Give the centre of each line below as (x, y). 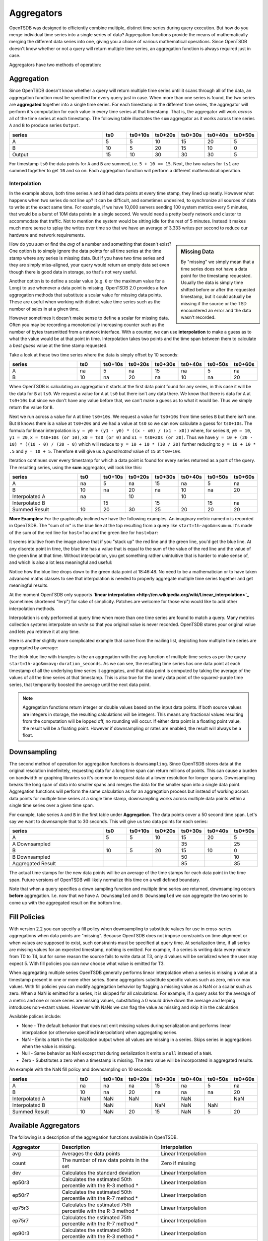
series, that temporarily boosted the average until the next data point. (80, 685)
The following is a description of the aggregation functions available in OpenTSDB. (94, 1137)
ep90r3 (21, 1233)
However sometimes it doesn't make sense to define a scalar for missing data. (89, 318)
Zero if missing (178, 1163)
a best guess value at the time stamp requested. (58, 345)
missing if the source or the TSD (214, 303)
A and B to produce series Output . (45, 125)
